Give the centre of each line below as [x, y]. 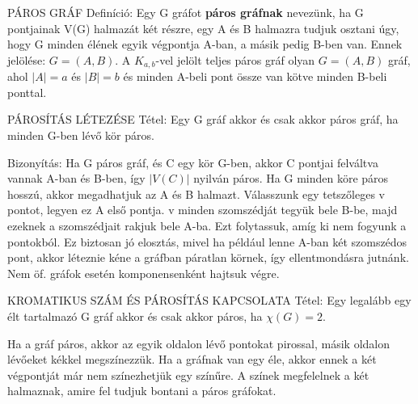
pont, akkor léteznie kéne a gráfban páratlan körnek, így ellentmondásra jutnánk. [208, 257]
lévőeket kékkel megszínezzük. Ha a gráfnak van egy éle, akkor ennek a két [192, 359]
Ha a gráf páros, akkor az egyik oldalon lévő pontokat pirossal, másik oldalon [198, 343]
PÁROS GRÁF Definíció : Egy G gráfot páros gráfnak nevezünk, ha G [186, 12]
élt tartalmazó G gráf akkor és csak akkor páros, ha [135, 316]
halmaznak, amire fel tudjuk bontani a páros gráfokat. [142, 391]
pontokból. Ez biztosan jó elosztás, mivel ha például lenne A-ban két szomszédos [207, 241]
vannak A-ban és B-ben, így [76, 178]
